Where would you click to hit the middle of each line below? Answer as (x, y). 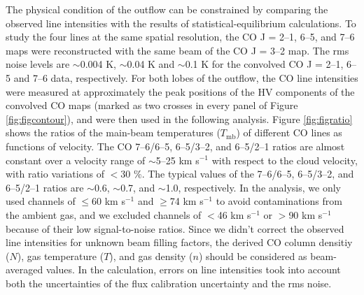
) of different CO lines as (289, 132)
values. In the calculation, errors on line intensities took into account (193, 269)
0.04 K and (151, 64)
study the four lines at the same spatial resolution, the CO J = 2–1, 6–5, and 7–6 (180, 37)
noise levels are (38, 64)
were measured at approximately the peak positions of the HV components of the (180, 91)
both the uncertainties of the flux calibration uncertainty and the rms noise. (169, 283)
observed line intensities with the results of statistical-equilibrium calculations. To (181, 23)
